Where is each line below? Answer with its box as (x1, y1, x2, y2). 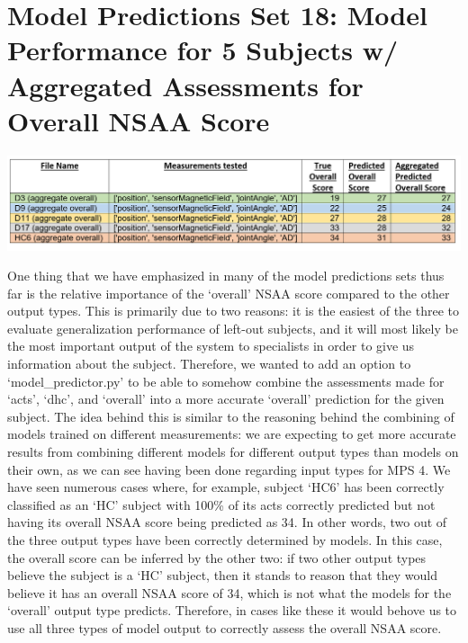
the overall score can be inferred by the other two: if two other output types (7, 548, 427, 567)
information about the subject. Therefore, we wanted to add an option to (7, 354, 411, 373)
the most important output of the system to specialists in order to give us (7, 336, 415, 355)
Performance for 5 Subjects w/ (7, 31, 399, 68)
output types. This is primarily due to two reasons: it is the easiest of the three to (7, 301, 460, 320)
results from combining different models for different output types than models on (7, 442, 459, 461)
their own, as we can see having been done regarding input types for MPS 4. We (7, 460, 451, 478)
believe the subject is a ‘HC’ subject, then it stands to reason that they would (7, 566, 438, 585)
